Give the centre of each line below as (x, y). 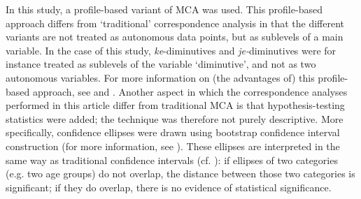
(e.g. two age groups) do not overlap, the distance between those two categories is (180, 174)
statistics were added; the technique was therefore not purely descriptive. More (175, 118)
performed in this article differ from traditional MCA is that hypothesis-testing (175, 105)
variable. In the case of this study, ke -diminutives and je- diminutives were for (171, 50)
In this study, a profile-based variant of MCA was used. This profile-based (164, 9)
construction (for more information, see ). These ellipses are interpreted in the (173, 146)
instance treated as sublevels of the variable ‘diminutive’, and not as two (161, 64)
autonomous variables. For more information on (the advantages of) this (160, 77)
